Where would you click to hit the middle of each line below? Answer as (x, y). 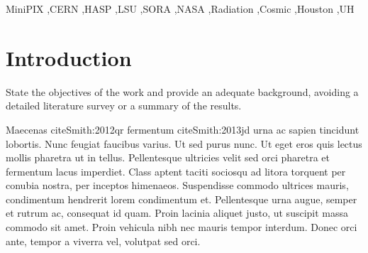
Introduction (69, 57)
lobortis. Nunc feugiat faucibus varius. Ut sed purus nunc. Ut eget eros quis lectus (184, 143)
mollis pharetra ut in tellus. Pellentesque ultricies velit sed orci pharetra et (168, 157)
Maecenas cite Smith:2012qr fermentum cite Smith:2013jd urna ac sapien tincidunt (183, 129)
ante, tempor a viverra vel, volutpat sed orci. (103, 241)
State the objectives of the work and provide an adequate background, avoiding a (182, 91)
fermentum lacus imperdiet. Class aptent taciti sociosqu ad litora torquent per (176, 171)
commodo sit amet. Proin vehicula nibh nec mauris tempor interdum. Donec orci (182, 227)
